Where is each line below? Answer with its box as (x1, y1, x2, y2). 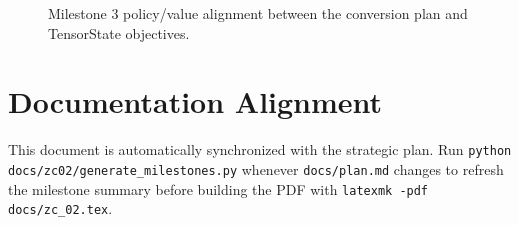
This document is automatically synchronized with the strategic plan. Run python (8, 139, 512, 160)
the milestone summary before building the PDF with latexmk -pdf (8, 178, 429, 199)
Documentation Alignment (8, 81, 383, 122)
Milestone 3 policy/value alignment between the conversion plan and (48, 3, 468, 23)
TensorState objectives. (48, 22, 190, 43)
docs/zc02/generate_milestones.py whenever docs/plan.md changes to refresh (8, 158, 504, 179)
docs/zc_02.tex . (8, 198, 113, 219)
